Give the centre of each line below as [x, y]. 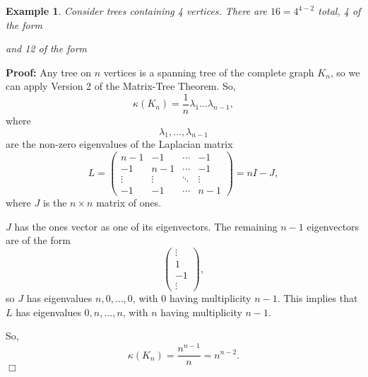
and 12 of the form [47, 48]
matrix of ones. [129, 203]
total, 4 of [339, 11]
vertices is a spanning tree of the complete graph [209, 72]
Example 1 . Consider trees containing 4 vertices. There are [136, 11]
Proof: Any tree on [48, 72]
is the [55, 203]
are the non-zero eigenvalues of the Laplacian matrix [119, 144]
